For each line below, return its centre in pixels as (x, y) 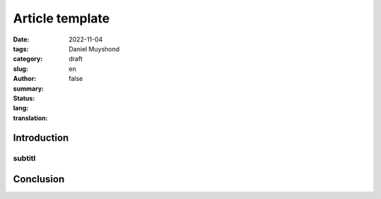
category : (28, 59)
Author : (25, 79)
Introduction (41, 138)
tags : (21, 49)
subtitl (24, 158)
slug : (20, 69)
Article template (61, 18)
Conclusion (39, 179)
